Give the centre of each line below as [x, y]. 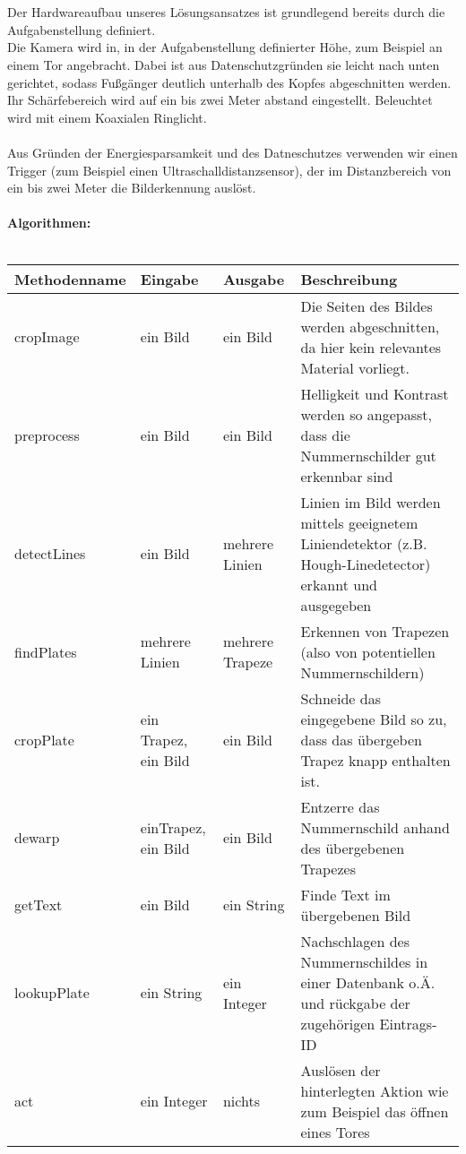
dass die [325, 435]
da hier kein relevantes [371, 347]
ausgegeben [336, 605]
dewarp [37, 837]
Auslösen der [341, 1070]
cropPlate [44, 739]
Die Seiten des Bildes [367, 306]
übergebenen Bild [356, 915]
